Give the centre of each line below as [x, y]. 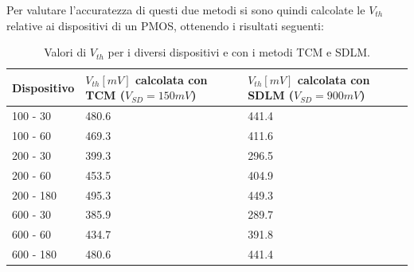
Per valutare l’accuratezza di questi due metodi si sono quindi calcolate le [186, 10]
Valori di [65, 52]
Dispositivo [43, 87]
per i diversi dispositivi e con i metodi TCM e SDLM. [239, 52]
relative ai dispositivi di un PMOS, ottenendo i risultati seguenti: [165, 25]
